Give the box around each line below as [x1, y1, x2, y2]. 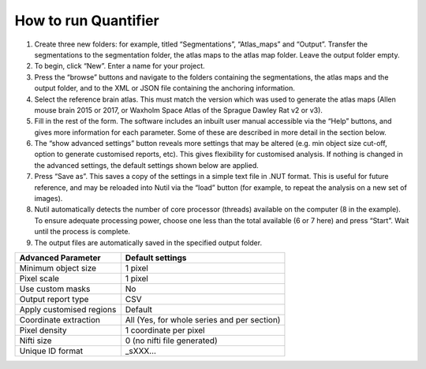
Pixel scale [19, 273, 59, 284]
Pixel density [19, 324, 67, 335]
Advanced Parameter [19, 252, 101, 263]
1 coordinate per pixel [125, 324, 205, 335]
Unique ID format [19, 345, 83, 356]
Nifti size [19, 335, 52, 346]
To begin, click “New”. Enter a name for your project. [34, 61, 205, 71]
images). [34, 194, 63, 203]
